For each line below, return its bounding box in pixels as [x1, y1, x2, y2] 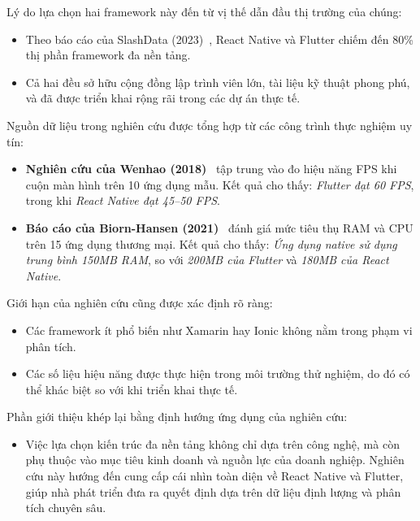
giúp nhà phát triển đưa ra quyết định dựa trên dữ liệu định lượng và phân [25, 483, 401, 500]
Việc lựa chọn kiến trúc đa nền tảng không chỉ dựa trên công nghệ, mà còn [25, 435, 400, 452]
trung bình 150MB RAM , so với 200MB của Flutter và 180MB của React [25, 251, 389, 268]
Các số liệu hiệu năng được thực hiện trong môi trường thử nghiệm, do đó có [25, 365, 410, 382]
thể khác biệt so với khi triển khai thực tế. [25, 380, 238, 397]
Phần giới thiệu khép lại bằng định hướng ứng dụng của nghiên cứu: [6, 408, 348, 425]
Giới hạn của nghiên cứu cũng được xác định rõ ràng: [6, 294, 273, 311]
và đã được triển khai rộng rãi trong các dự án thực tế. [25, 89, 301, 106]
